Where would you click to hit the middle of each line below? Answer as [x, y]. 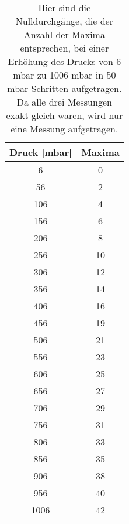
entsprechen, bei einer [64, 48]
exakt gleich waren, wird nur [64, 115]
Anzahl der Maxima [64, 34]
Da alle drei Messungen [64, 102]
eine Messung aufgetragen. [64, 129]
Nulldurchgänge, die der [64, 21]
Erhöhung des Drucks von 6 [64, 61]
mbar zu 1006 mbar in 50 [64, 75]
